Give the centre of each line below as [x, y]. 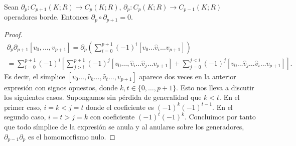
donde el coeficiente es [120, 107]
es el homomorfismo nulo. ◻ [71, 136]
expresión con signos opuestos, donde [61, 87]
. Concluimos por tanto [220, 117]
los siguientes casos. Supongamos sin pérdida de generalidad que [103, 97]
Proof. [13, 34]
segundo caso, [25, 117]
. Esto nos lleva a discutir [215, 87]
